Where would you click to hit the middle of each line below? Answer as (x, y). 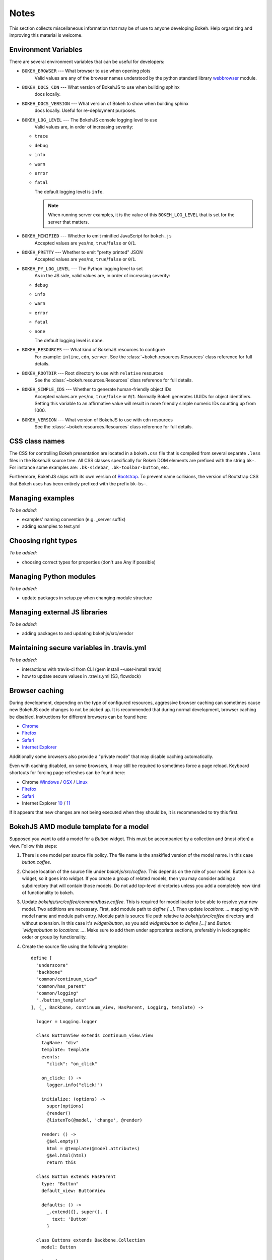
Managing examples (42, 498)
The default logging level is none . (69, 340)
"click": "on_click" (72, 1064)
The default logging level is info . (69, 192)
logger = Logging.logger (67, 1021)
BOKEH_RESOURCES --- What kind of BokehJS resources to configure (93, 350)
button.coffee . (37, 862)
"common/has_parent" (61, 986)
